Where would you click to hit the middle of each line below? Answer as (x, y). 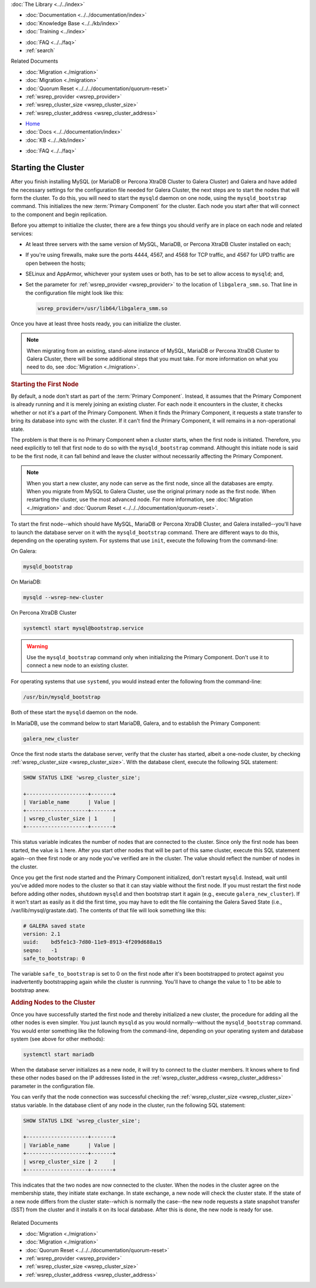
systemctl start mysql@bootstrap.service (83, 628)
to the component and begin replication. (59, 214)
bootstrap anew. (30, 990)
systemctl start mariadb (59, 1054)
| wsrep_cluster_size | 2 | (70, 1161)
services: (22, 233)
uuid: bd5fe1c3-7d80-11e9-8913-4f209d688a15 (92, 942)
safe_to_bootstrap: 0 (54, 959)
